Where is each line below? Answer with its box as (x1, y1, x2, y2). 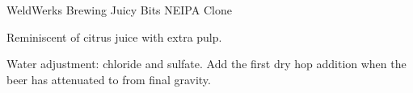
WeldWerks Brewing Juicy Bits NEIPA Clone (6, 2, 232, 18)
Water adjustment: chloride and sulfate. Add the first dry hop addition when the (6, 55, 407, 72)
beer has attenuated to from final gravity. (6, 71, 211, 87)
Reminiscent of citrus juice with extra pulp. (6, 28, 222, 45)
